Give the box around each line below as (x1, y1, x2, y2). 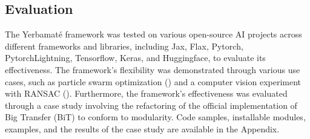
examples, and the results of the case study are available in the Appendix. (5, 122, 280, 135)
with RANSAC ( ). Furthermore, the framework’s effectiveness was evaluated (5, 87, 288, 100)
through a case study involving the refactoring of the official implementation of (5, 99, 297, 111)
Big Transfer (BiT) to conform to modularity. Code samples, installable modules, (5, 111, 306, 123)
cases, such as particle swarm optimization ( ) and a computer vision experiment (5, 75, 302, 88)
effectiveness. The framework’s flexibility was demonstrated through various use (5, 63, 300, 76)
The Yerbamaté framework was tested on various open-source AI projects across (5, 28, 302, 40)
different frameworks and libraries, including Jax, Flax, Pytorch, (5, 39, 243, 52)
